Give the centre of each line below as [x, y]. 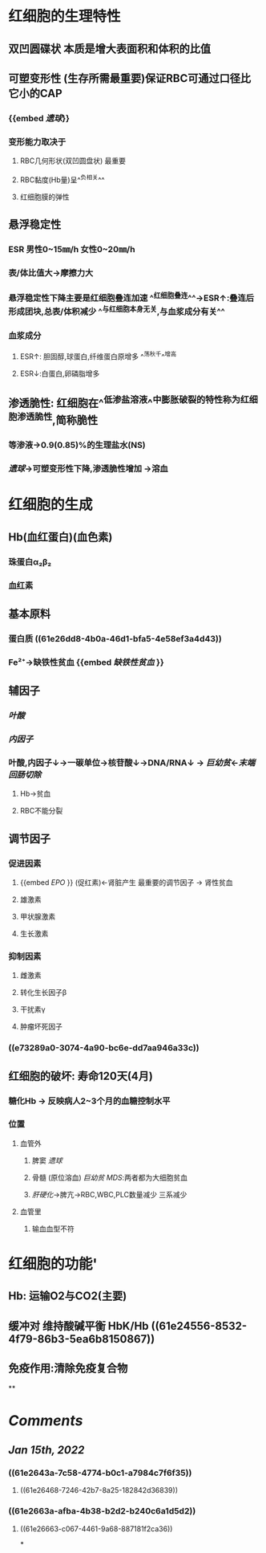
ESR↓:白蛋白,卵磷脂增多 [60, 373]
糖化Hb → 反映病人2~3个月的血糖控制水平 [89, 1101]
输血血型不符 [53, 1229]
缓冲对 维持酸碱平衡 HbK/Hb [79, 1326]
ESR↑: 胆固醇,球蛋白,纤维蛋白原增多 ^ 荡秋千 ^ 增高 [98, 356]
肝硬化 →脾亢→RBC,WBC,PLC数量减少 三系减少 [109, 1194]
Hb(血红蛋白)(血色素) [60, 537]
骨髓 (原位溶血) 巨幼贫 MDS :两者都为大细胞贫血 [110, 1177]
